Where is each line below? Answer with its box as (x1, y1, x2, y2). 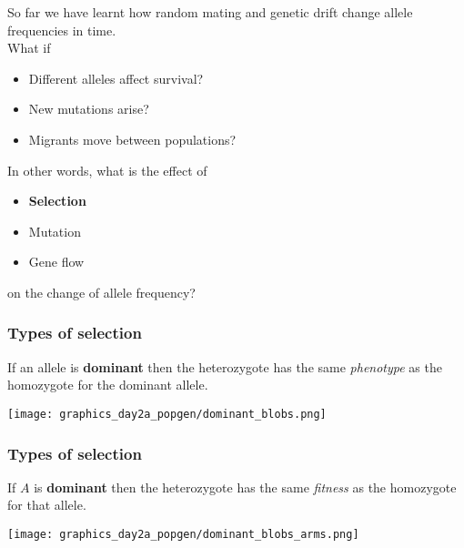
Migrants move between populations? (28, 129, 237, 148)
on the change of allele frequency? (7, 282, 196, 301)
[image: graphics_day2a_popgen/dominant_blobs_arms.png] (7, 528, 359, 541)
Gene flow (28, 252, 85, 271)
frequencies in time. (7, 20, 116, 39)
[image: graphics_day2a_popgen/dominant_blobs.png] (7, 407, 327, 421)
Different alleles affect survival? (28, 68, 204, 87)
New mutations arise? (28, 99, 149, 118)
